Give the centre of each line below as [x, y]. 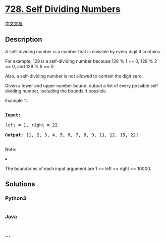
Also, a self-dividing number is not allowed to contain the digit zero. [74, 76]
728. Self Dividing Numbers [63, 9]
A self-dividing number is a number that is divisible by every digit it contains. [83, 51]
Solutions [20, 184]
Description [24, 40]
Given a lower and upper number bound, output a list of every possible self [82, 85]
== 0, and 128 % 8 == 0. [30, 66]
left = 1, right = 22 [31, 125]
